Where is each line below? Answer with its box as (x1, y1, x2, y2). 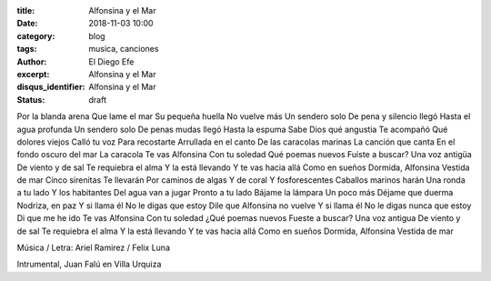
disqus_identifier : (16, 82, 85, 93)
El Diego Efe (88, 55, 135, 67)
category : (16, 30, 55, 41)
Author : (16, 55, 47, 67)
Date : (16, 18, 38, 29)
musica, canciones (88, 44, 159, 55)
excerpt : (16, 68, 50, 79)
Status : (16, 94, 45, 105)
